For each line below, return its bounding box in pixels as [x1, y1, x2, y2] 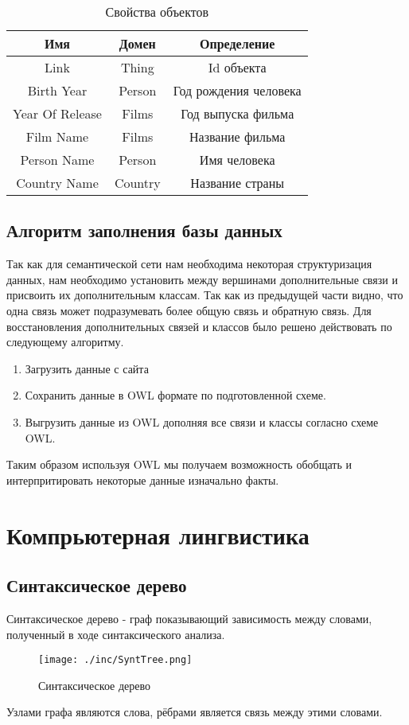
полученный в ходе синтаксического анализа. [6, 626, 225, 642]
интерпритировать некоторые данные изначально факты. [6, 471, 279, 488]
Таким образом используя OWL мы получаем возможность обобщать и [6, 456, 352, 473]
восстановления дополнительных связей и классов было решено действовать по [6, 318, 392, 334]
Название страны [190, 173, 285, 192]
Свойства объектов [105, 2, 209, 21]
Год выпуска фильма [181, 104, 294, 123]
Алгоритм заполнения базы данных [6, 218, 282, 243]
